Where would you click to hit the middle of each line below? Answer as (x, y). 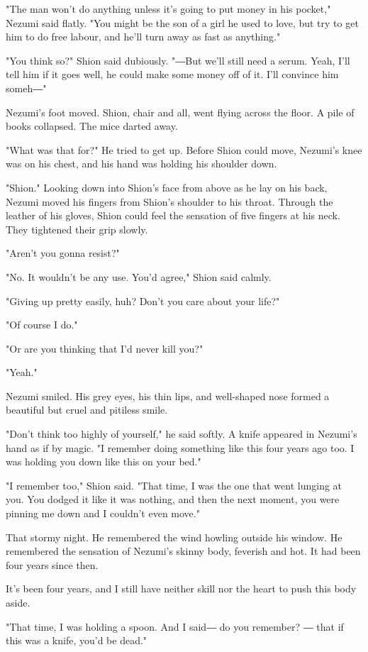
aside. (18, 602)
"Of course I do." (42, 325)
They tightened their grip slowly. (77, 229)
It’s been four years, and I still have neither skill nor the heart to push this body (181, 589)
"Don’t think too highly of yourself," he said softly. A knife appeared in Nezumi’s (182, 434)
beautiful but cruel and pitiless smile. (87, 410)
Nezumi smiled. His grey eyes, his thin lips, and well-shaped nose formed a (168, 396)
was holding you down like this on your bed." (104, 462)
